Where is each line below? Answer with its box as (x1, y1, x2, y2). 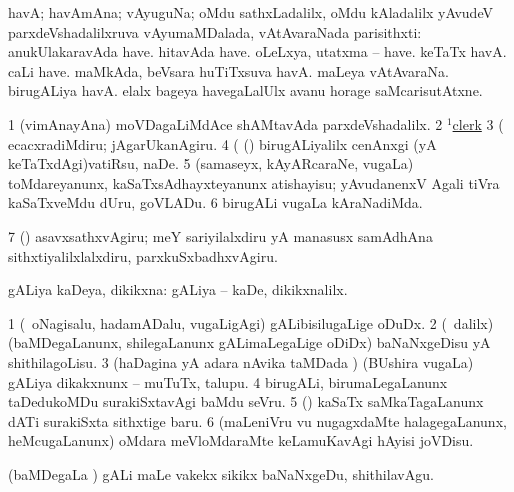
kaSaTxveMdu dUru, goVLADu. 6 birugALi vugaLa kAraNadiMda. (8, 192, 423, 213)
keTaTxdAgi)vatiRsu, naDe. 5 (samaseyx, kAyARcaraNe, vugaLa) (8, 153, 414, 174)
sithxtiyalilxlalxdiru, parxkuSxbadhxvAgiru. (8, 245, 278, 266)
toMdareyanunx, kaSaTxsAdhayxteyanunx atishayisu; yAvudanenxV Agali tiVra (8, 172, 500, 193)
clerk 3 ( (452, 113, 504, 134)
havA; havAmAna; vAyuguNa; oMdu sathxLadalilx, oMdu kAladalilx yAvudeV (8, 2, 493, 22)
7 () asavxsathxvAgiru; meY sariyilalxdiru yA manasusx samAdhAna (8, 225, 433, 246)
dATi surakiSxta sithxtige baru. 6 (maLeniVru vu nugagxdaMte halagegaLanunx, (8, 410, 507, 431)
